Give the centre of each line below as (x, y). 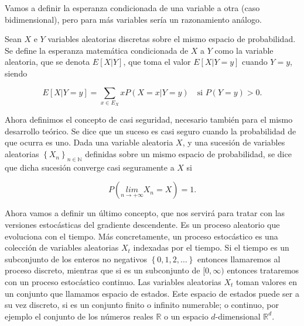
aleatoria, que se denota (47, 62)
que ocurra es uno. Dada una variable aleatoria (89, 142)
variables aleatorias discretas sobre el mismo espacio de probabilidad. (172, 39)
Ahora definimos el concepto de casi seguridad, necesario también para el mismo (149, 119)
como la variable (244, 50)
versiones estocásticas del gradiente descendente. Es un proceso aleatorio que (142, 225)
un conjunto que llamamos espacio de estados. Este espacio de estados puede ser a (152, 293)
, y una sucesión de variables (234, 142)
